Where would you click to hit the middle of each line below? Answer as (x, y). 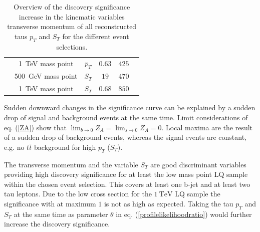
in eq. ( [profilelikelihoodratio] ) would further (184, 214)
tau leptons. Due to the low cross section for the (78, 194)
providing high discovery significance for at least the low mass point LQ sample (126, 174)
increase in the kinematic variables (72, 16)
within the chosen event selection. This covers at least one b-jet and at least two (127, 184)
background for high (65, 147)
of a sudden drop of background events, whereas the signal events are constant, (125, 137)
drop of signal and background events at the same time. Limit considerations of (126, 117)
